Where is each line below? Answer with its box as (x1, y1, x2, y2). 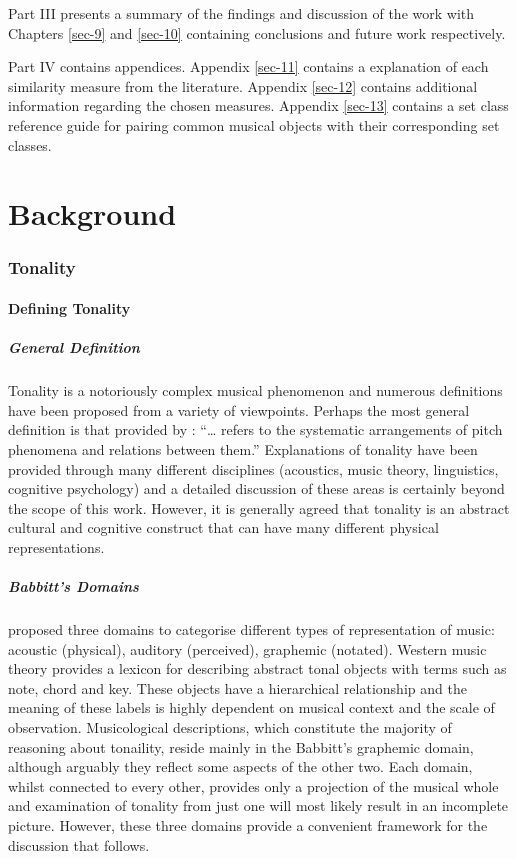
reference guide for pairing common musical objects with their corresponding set (8, 114, 500, 135)
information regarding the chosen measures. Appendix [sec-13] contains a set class (8, 95, 509, 116)
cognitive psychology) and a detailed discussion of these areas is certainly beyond (8, 478, 505, 499)
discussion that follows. (8, 834, 150, 855)
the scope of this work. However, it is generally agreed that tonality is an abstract (8, 497, 510, 518)
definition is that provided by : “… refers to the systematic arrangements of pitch (8, 419, 503, 440)
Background (8, 193, 177, 234)
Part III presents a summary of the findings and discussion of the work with (8, 3, 475, 23)
